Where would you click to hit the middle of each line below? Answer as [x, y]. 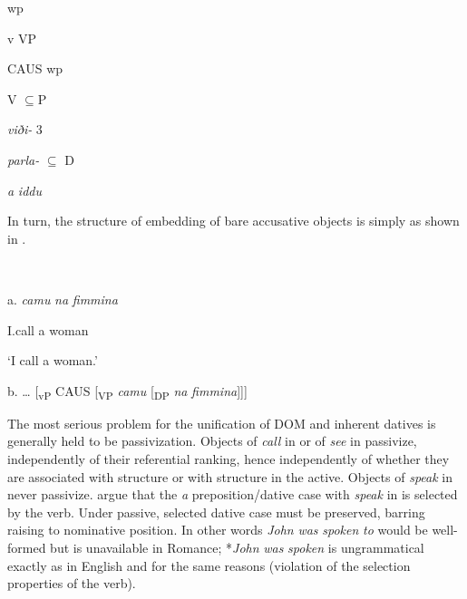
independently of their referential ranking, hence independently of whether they [229, 459]
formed [27, 547]
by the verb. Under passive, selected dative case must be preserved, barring [216, 512]
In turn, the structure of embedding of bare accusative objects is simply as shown [233, 221]
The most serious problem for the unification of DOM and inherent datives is [222, 423]
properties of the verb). [72, 583]
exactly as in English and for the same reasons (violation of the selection [209, 565]
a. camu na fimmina [63, 299]
